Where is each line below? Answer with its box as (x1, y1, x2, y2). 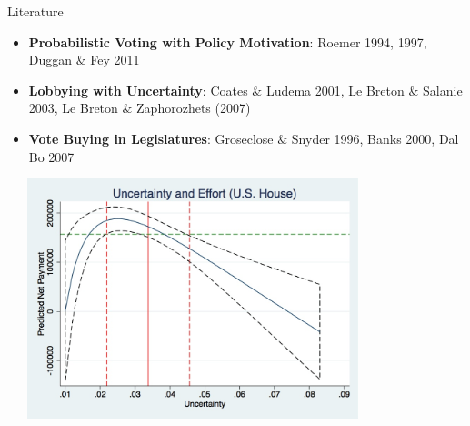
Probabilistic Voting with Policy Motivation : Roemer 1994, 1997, (28, 32, 427, 51)
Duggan (28, 50, 73, 69)
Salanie (423, 80, 463, 99)
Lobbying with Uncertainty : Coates (28, 80, 248, 99)
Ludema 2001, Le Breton (265, 80, 405, 99)
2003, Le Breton (28, 98, 118, 117)
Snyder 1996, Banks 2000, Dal (291, 128, 459, 147)
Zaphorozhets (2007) (136, 98, 251, 117)
